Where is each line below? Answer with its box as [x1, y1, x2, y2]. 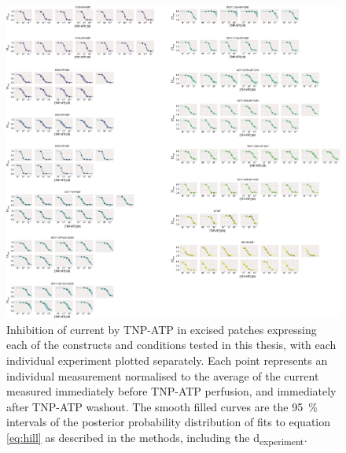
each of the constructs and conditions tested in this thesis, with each [6, 336, 337, 353]
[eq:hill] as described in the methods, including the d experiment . [6, 429, 307, 447]
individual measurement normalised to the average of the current [6, 367, 319, 384]
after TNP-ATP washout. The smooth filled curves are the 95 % [6, 398, 318, 414]
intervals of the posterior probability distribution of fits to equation [6, 414, 331, 430]
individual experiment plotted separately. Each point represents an [6, 352, 328, 368]
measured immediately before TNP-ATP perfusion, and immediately [6, 383, 337, 399]
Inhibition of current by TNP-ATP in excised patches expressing [6, 321, 317, 337]
